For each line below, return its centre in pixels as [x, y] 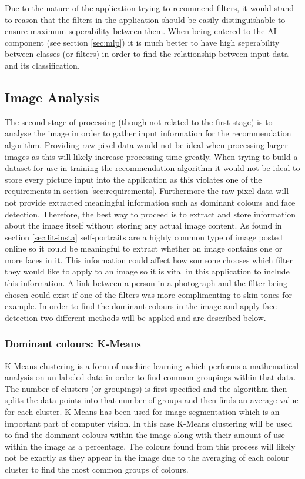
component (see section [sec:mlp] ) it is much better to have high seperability [142, 42]
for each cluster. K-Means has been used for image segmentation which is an [142, 412]
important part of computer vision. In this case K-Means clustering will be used [149, 423]
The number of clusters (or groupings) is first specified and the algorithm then [146, 388]
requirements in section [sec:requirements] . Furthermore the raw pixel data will [147, 191]
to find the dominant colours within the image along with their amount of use [145, 435]
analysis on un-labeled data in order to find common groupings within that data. [150, 377]
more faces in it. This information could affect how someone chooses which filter [149, 259]
